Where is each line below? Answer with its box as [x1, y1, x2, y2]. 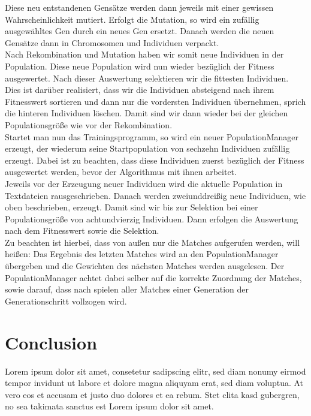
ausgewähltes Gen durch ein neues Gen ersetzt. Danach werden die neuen [5, 25, 274, 37]
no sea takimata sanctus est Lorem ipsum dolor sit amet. [5, 400, 214, 412]
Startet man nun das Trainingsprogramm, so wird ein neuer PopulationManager [5, 130, 298, 143]
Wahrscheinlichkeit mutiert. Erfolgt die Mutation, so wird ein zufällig [5, 13, 259, 25]
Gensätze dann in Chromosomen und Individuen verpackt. [5, 36, 219, 49]
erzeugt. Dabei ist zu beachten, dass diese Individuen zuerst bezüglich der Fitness [5, 153, 304, 166]
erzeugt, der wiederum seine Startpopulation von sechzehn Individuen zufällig [5, 142, 290, 155]
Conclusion [5, 330, 98, 354]
